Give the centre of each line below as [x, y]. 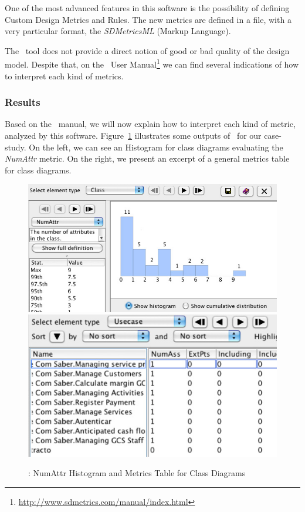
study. [16, 147]
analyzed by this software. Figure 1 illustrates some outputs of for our [133, 135]
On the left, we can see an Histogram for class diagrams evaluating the [156, 147]
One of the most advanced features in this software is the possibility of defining [147, 8]
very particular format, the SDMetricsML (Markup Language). [118, 31]
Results [23, 102]
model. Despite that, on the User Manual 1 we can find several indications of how [152, 63]
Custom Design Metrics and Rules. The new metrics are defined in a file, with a [148, 19]
